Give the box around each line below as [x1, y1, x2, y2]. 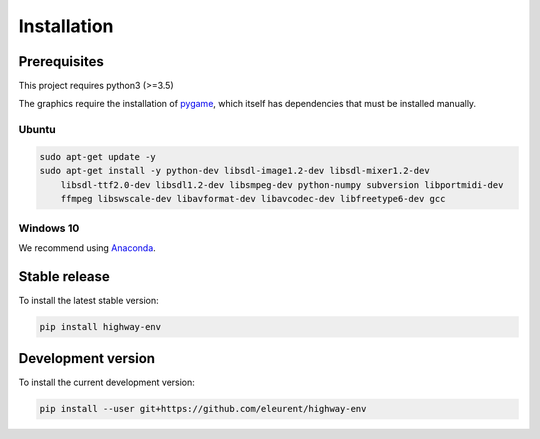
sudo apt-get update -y [39, 151, 157, 162]
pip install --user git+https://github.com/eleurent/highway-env [39, 403, 367, 415]
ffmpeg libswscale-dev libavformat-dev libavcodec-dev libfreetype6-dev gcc [60, 193, 446, 205]
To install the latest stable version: [18, 294, 159, 306]
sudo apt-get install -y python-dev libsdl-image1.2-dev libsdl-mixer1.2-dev [39, 165, 430, 177]
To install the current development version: [18, 376, 195, 389]
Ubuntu [18, 123, 56, 137]
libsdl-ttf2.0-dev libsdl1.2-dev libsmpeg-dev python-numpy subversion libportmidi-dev [60, 179, 504, 190]
